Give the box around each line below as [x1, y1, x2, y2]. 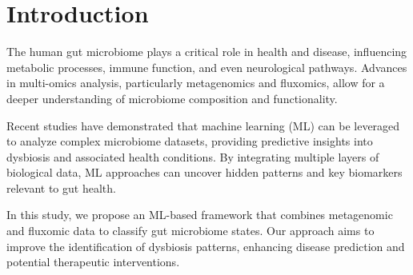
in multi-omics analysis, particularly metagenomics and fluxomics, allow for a [6, 74, 385, 91]
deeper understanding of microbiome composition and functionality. [6, 90, 338, 106]
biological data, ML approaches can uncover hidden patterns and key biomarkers [6, 164, 403, 181]
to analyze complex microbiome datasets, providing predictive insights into [6, 133, 373, 149]
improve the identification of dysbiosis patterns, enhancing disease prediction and [6, 237, 405, 254]
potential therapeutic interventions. [6, 253, 180, 270]
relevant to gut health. [6, 179, 116, 196]
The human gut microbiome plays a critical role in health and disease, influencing [6, 43, 407, 60]
